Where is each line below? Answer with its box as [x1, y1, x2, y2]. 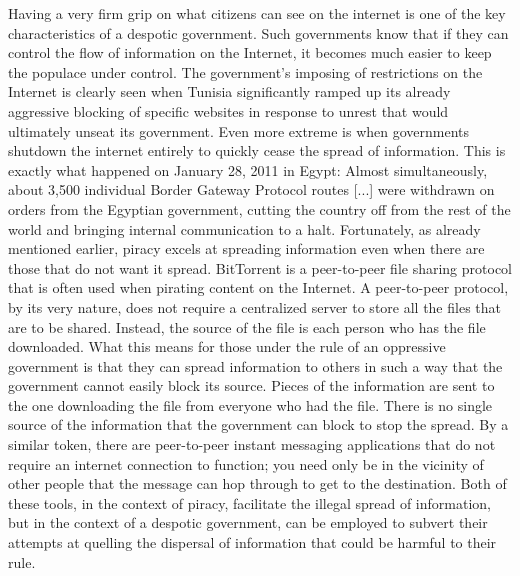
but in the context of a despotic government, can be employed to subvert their [8, 512, 488, 533]
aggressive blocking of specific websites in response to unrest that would [8, 100, 449, 121]
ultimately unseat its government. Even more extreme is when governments [8, 120, 470, 141]
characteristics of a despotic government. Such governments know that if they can [8, 22, 509, 43]
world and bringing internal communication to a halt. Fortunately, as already [8, 218, 481, 239]
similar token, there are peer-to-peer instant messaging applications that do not [8, 434, 496, 455]
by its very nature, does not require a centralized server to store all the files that [8, 296, 501, 317]
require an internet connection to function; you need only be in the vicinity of [8, 453, 484, 474]
